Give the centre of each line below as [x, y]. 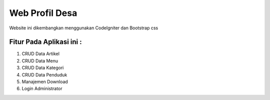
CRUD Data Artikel [41, 54]
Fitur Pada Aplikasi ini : [45, 42]
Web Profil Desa [43, 13]
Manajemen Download [45, 82]
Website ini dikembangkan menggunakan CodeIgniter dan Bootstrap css [84, 28]
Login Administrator [42, 89]
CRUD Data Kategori [43, 68]
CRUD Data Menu [40, 61]
